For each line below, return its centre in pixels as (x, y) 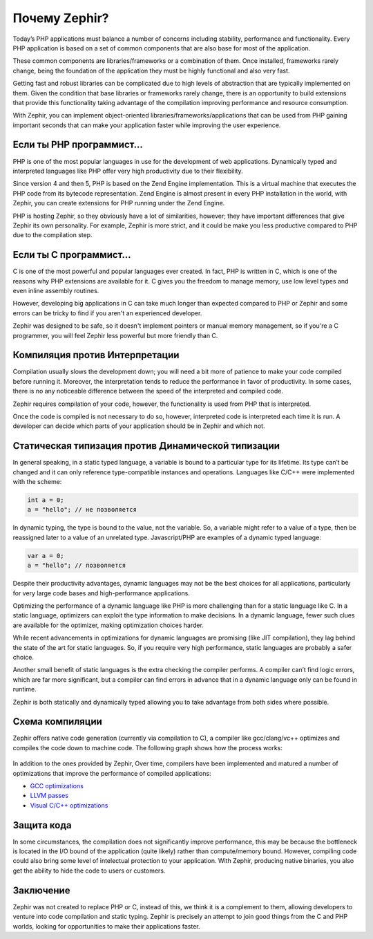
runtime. (25, 689)
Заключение (41, 890)
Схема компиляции (58, 722)
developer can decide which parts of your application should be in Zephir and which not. (139, 426)
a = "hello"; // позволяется (77, 566)
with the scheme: (37, 482)
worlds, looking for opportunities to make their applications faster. (106, 926)
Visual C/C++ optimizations (69, 805)
